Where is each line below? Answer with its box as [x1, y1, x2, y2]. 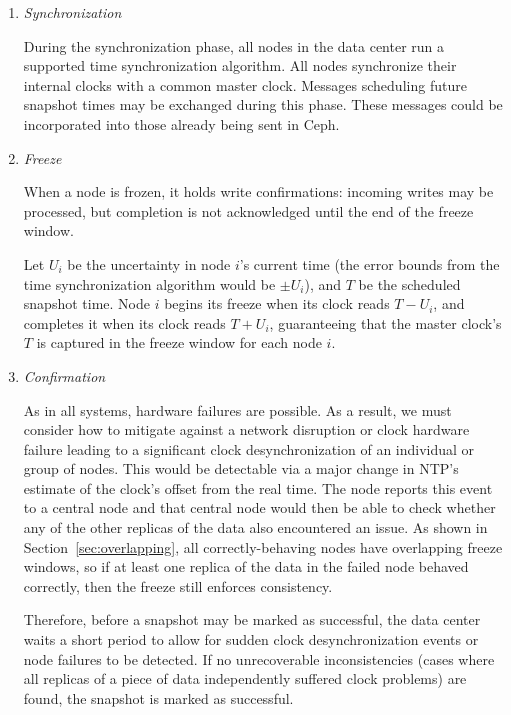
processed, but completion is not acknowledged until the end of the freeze [23, 200, 474, 221]
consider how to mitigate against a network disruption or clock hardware [23, 419, 470, 440]
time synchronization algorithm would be [23, 273, 276, 294]
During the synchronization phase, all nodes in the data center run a [23, 35, 445, 56]
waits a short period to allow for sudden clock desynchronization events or [23, 629, 479, 650]
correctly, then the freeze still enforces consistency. [23, 575, 333, 596]
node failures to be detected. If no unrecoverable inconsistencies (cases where [23, 648, 495, 669]
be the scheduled [358, 273, 461, 294]
